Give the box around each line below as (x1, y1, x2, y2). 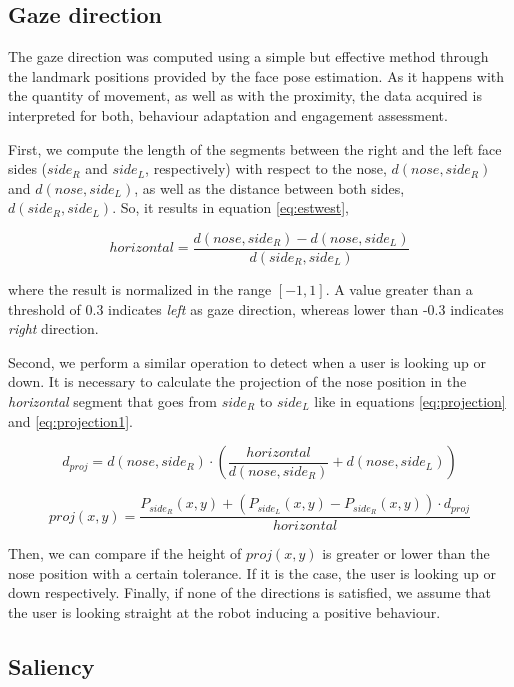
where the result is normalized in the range (8, 279, 272, 300)
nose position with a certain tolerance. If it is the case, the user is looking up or (8, 562, 496, 583)
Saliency (8, 650, 95, 681)
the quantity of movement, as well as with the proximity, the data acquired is (8, 85, 482, 106)
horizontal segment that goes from (8, 390, 217, 411)
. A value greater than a (325, 279, 473, 300)
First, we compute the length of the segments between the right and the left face (8, 138, 502, 159)
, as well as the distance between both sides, (134, 177, 405, 198)
